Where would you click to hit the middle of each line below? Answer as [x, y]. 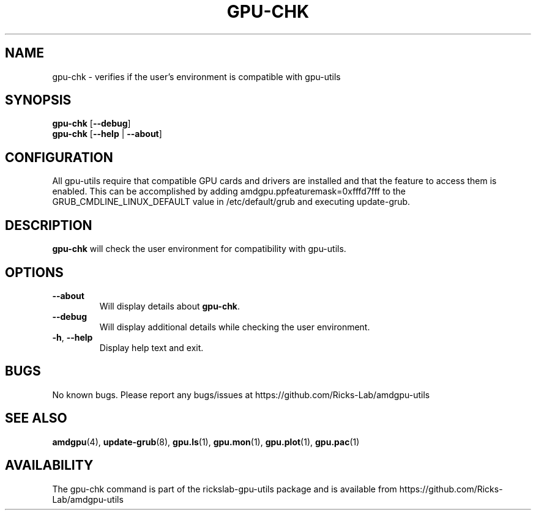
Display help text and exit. [151, 347]
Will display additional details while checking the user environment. [235, 327]
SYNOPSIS [38, 100]
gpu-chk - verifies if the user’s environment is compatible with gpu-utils [196, 76]
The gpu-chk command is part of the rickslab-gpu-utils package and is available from [225, 489]
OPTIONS [34, 272]
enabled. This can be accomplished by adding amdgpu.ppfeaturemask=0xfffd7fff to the [229, 191]
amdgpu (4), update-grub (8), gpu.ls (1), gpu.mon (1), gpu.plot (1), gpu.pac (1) [206, 442]
